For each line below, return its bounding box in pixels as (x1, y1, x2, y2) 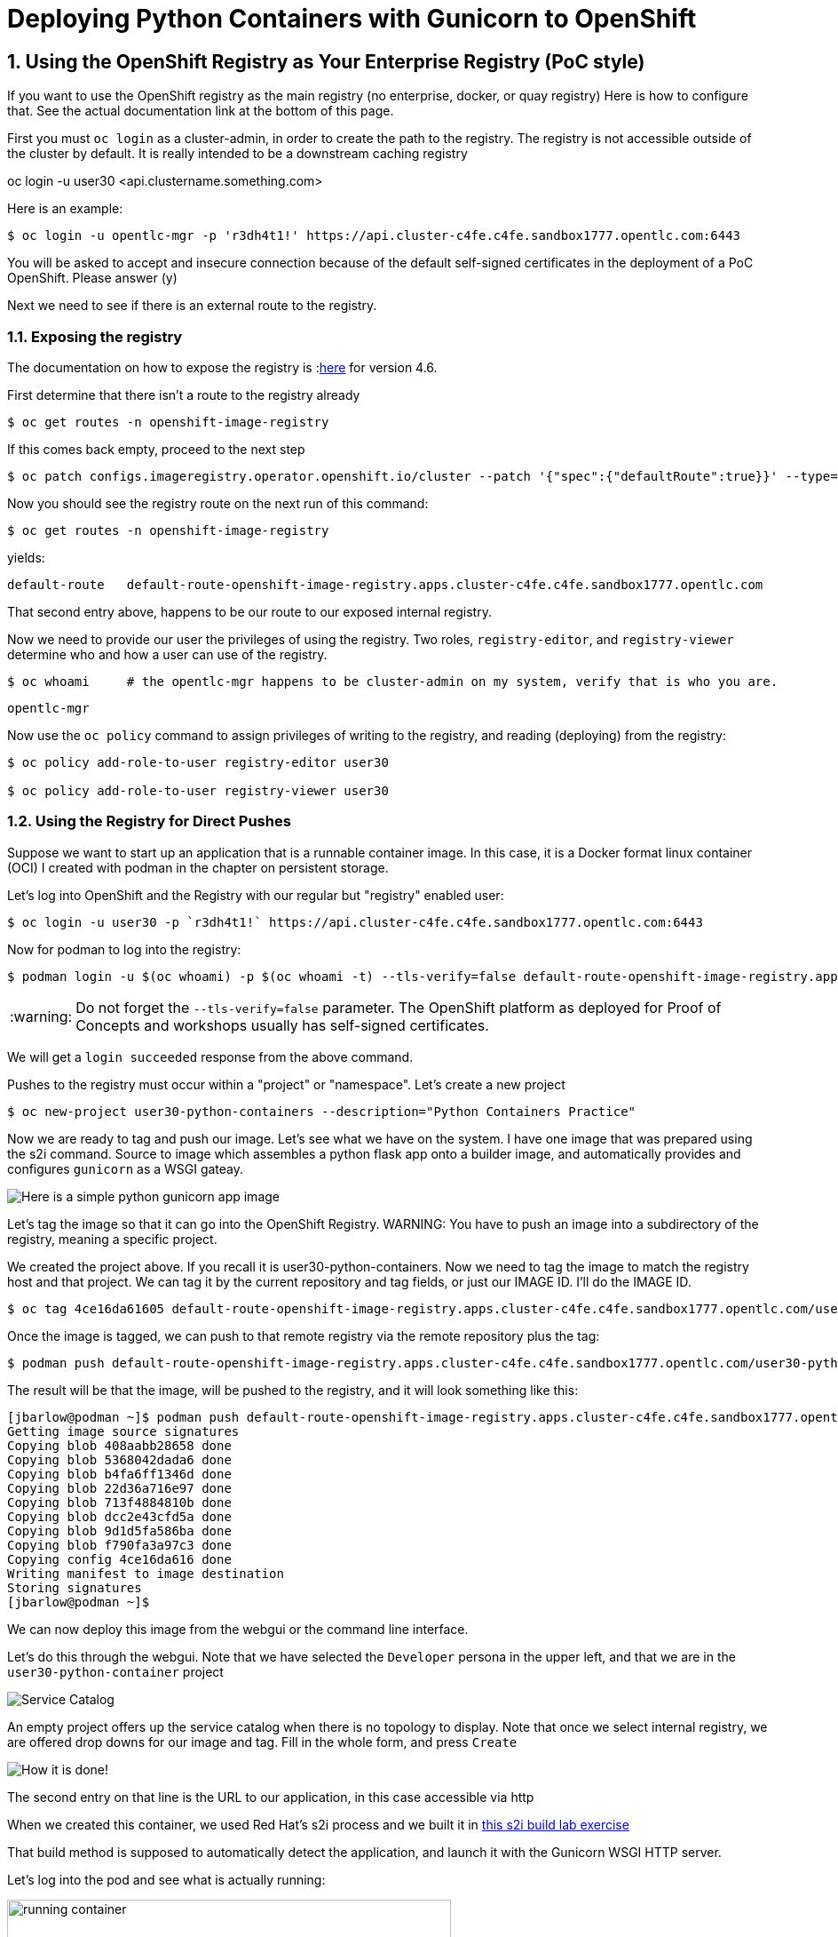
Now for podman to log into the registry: (7, 941, 241, 957)
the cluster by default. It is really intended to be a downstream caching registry (7, 146, 468, 162)
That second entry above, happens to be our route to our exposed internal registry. (7, 603, 492, 619)
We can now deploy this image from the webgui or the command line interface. (7, 1621, 469, 1637)
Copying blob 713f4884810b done (7, 1495, 232, 1510)
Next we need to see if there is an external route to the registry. (7, 298, 377, 314)
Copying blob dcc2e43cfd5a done (7, 1509, 232, 1524)
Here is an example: (7, 201, 123, 217)
